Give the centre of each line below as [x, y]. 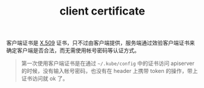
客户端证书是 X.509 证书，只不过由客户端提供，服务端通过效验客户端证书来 [101, 43]
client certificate [102, 11]
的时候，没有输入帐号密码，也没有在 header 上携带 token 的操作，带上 [109, 71]
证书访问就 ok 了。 [44, 79]
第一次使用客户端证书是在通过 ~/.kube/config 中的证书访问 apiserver [108, 63]
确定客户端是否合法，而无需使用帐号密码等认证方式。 [73, 50]
